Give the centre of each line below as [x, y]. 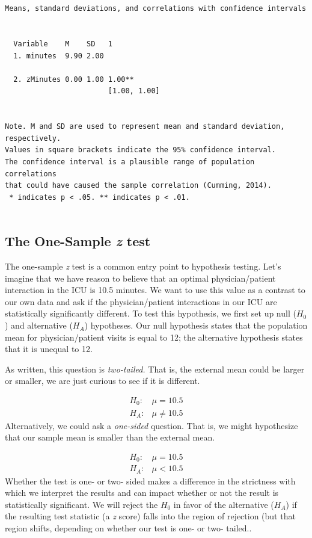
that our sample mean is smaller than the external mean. [110, 437]
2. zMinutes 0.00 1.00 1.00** [74, 79]
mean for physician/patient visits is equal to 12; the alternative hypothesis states [154, 337]
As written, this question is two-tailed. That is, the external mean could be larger [155, 369]
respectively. [33, 138]
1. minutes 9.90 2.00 [59, 56]
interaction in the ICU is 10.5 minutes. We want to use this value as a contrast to [155, 290]
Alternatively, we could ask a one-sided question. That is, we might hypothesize [151, 425]
